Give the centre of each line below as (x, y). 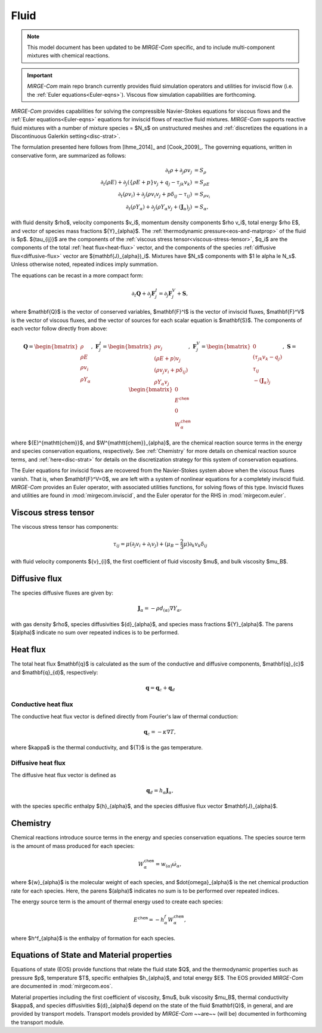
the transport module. (38, 1022)
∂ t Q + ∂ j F (143, 294)
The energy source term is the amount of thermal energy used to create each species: (117, 902)
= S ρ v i (202, 195)
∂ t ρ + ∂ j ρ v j (179, 171)
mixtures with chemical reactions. (69, 56)
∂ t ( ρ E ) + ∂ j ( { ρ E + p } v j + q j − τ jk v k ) (146, 183)
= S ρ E (202, 183)
